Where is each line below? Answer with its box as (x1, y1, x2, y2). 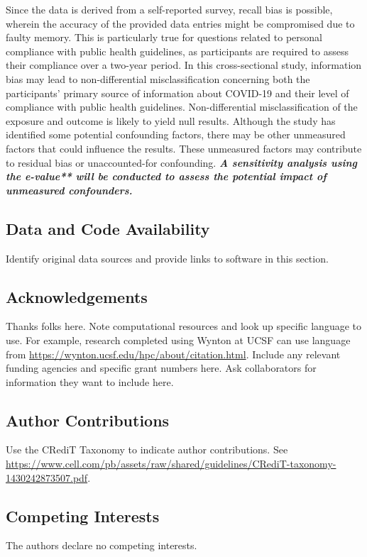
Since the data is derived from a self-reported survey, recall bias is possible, (6, 2, 333, 16)
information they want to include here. (6, 374, 174, 389)
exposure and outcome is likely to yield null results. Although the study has (6, 113, 336, 128)
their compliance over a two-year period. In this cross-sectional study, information (6, 57, 362, 72)
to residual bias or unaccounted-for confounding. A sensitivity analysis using (6, 155, 358, 170)
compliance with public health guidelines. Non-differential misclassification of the (6, 99, 358, 114)
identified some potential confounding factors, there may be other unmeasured (6, 127, 346, 142)
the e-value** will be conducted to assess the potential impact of (6, 169, 327, 184)
